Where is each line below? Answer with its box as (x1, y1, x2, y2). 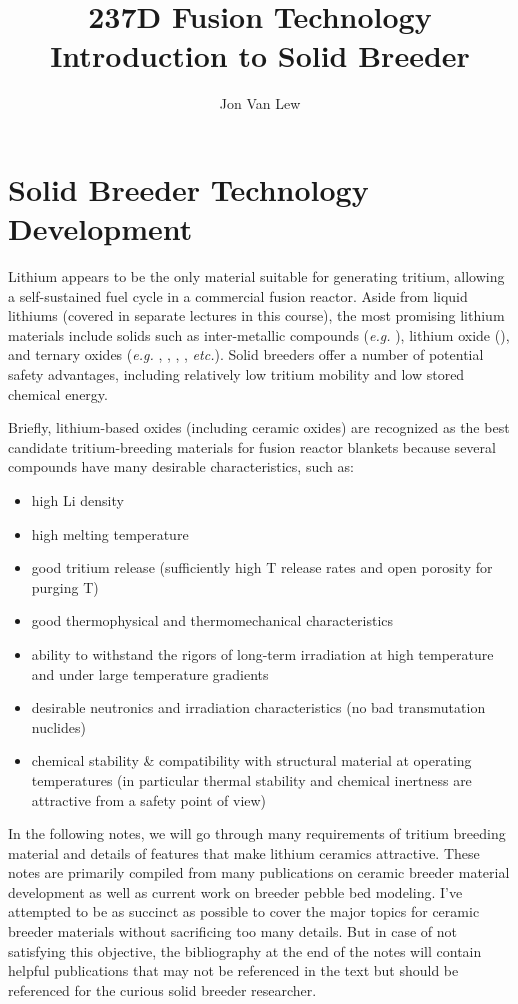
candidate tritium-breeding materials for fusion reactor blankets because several (8, 436, 496, 457)
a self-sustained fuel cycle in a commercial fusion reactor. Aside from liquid (8, 285, 468, 306)
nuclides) (31, 716, 86, 737)
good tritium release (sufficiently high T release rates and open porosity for (31, 557, 493, 578)
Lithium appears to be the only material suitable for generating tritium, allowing (8, 266, 505, 287)
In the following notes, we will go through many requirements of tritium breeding (8, 823, 506, 844)
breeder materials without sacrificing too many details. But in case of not (8, 921, 458, 942)
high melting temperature (31, 523, 189, 544)
